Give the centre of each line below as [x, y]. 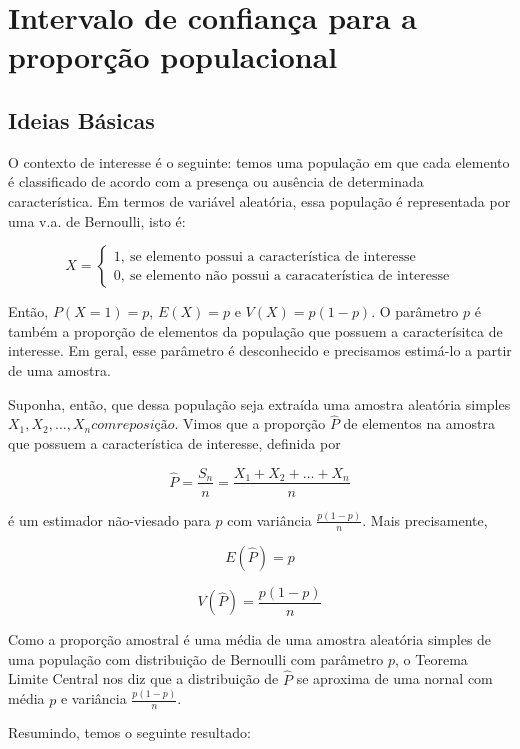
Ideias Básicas [81, 119]
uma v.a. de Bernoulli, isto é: [97, 220]
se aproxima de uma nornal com [394, 678]
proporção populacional [173, 56]
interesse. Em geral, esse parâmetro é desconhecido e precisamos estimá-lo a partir [260, 350]
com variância [269, 519]
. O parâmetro [415, 311]
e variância [93, 698]
